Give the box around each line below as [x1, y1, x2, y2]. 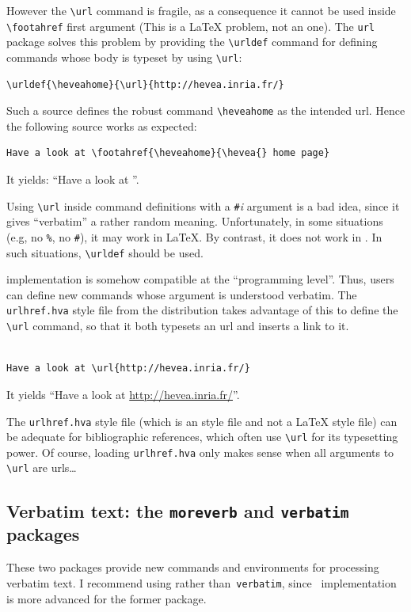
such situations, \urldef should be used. [6, 244, 204, 260]
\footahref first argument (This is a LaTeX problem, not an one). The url [6, 17, 375, 34]
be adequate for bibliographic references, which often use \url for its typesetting [6, 428, 398, 445]
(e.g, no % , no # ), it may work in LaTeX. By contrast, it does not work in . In [6, 228, 382, 245]
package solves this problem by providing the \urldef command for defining [6, 33, 378, 50]
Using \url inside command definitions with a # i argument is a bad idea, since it [6, 197, 400, 214]
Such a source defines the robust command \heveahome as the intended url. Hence [6, 102, 405, 119]
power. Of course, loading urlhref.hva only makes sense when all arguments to [6, 443, 394, 460]
